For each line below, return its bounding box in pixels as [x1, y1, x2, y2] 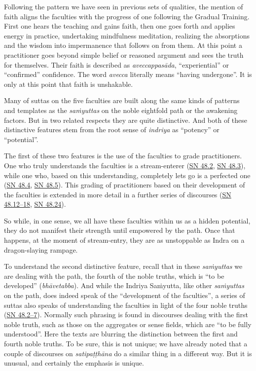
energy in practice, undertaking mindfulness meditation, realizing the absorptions [4, 30, 250, 40]
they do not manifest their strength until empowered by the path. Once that [4, 225, 235, 235]
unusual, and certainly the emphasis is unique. [4, 358, 144, 368]
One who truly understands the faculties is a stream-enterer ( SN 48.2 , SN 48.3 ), [4, 160, 246, 170]
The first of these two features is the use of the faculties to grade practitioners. [4, 150, 242, 161]
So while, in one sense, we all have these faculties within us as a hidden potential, [4, 215, 251, 225]
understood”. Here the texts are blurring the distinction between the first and [4, 329, 238, 339]
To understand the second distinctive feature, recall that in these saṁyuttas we [4, 261, 243, 271]
